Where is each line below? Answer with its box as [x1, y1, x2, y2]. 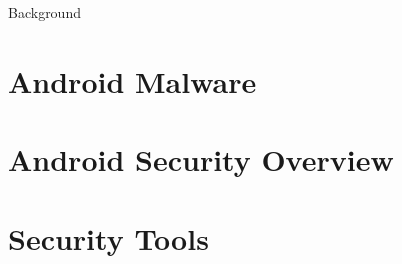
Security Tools [8, 217, 209, 258]
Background [8, 2, 81, 22]
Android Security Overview [8, 139, 394, 180]
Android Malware [8, 60, 257, 101]
